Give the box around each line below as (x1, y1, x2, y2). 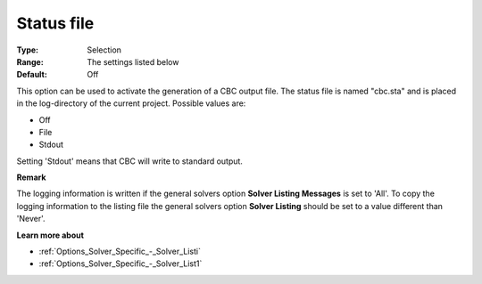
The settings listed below (87, 56, 179, 67)
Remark (16, 172, 46, 183)
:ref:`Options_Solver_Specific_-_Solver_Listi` (38, 246, 201, 257)
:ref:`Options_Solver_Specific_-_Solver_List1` (38, 258, 203, 269)
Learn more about (16, 230, 85, 240)
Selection (87, 45, 122, 55)
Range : (16, 56, 44, 67)
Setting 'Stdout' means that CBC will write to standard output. (16, 156, 243, 166)
